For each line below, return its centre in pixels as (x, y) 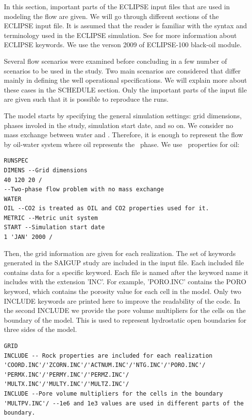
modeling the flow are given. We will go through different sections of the (111, 16)
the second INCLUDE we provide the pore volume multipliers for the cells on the (125, 310)
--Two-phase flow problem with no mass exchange (84, 190)
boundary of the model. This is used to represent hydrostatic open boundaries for (125, 320)
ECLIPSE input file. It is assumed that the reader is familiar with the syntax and (126, 26)
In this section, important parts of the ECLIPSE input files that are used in (117, 6)
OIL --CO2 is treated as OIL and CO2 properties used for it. (107, 209)
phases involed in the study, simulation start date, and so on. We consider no (118, 125)
